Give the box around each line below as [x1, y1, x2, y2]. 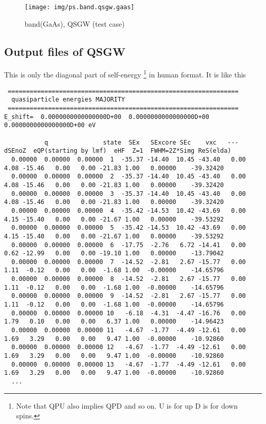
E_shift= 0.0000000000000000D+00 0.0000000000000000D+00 [4, 113, 209, 120]
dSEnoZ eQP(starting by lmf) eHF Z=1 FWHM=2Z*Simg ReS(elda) [4, 147, 231, 155]
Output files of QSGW [4, 43, 125, 59]
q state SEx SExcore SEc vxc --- [44, 138, 239, 146]
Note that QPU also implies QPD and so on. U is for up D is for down [16, 400, 238, 411]
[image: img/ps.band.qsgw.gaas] [25, 4, 135, 11]
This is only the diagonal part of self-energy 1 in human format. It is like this [4, 68, 246, 80]
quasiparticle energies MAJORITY [11, 96, 125, 104]
